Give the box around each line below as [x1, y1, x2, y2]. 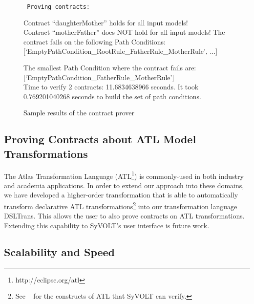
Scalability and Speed [4, 244, 115, 259]
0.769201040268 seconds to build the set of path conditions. [23, 91, 201, 101]
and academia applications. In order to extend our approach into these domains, [4, 180, 244, 190]
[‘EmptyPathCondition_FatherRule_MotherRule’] [23, 72, 174, 82]
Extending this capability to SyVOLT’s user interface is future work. [4, 220, 210, 230]
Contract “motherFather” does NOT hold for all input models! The [23, 27, 225, 37]
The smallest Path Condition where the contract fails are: [23, 63, 196, 73]
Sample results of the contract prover [23, 108, 135, 118]
